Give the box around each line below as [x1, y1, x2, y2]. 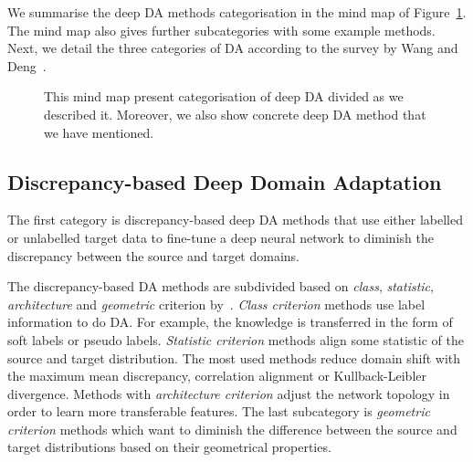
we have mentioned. [44, 122, 154, 142]
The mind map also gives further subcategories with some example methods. [7, 20, 436, 39]
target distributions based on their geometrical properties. [7, 437, 331, 457]
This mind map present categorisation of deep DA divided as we [44, 87, 404, 106]
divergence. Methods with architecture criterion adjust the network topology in [7, 383, 450, 403]
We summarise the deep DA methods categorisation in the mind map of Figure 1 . [7, 3, 467, 21]
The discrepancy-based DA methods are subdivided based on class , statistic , [7, 277, 434, 296]
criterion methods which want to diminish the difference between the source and [7, 419, 457, 438]
